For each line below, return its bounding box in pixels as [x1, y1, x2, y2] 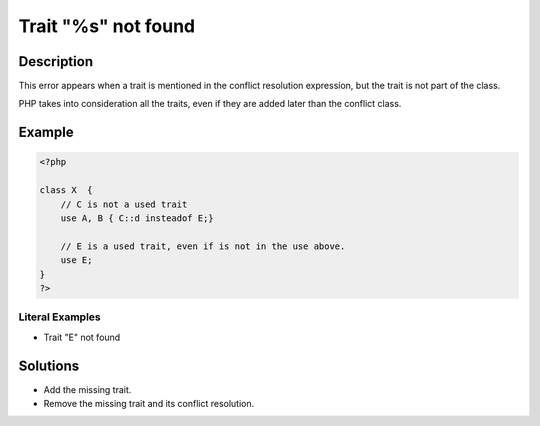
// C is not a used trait [60, 198, 188, 210]
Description [18, 53, 94, 70]
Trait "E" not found [43, 331, 121, 343]
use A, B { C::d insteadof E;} [60, 213, 214, 224]
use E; [60, 255, 93, 266]
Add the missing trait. [43, 383, 132, 395]
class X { [39, 185, 93, 196]
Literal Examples [18, 310, 101, 324]
